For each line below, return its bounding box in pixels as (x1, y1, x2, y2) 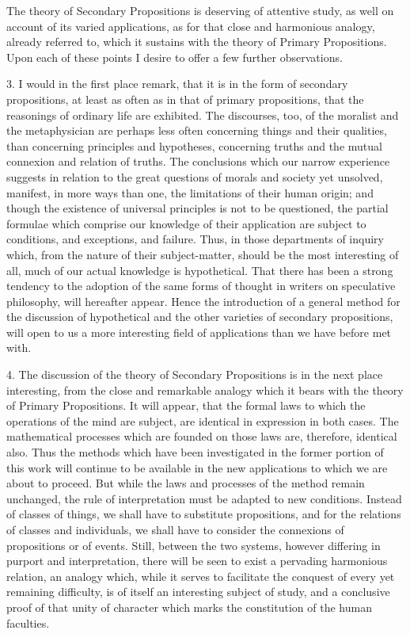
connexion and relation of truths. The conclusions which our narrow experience (6, 153, 390, 170)
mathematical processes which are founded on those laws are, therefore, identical (6, 428, 397, 445)
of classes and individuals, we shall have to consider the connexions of (6, 521, 344, 537)
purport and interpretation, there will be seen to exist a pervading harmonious (6, 552, 388, 569)
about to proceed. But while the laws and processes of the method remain (6, 475, 365, 491)
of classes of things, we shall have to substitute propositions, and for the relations (6, 506, 401, 522)
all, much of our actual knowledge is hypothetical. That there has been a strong (6, 262, 393, 278)
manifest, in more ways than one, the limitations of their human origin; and (6, 184, 374, 201)
